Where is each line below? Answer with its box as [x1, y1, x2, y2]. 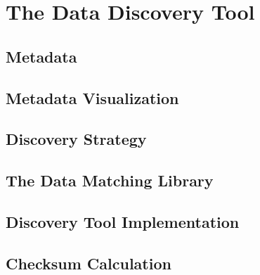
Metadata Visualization [6, 87, 179, 108]
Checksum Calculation [6, 252, 171, 274]
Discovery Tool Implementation [6, 210, 240, 232]
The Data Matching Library [6, 170, 214, 191]
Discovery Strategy [6, 128, 147, 150]
